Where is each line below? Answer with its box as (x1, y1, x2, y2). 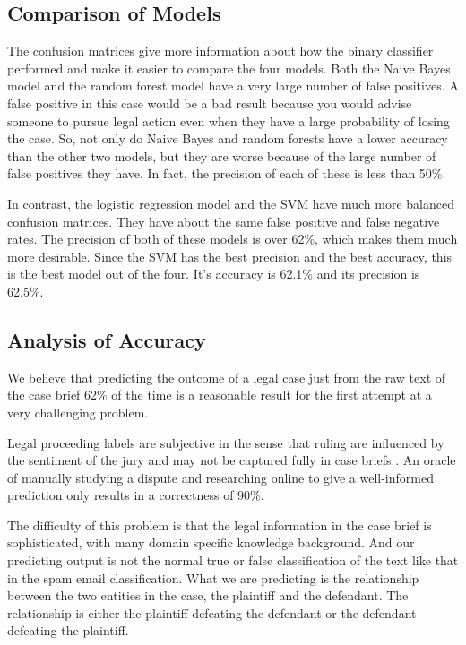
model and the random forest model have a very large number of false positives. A (7, 76, 459, 95)
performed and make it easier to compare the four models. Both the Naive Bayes (7, 58, 451, 77)
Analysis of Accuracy (7, 325, 206, 353)
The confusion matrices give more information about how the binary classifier (7, 41, 434, 60)
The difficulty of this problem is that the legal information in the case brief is (7, 515, 432, 534)
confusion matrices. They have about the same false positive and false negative (7, 211, 440, 230)
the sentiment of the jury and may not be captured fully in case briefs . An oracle (7, 451, 456, 469)
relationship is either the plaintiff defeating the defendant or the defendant (7, 603, 417, 622)
